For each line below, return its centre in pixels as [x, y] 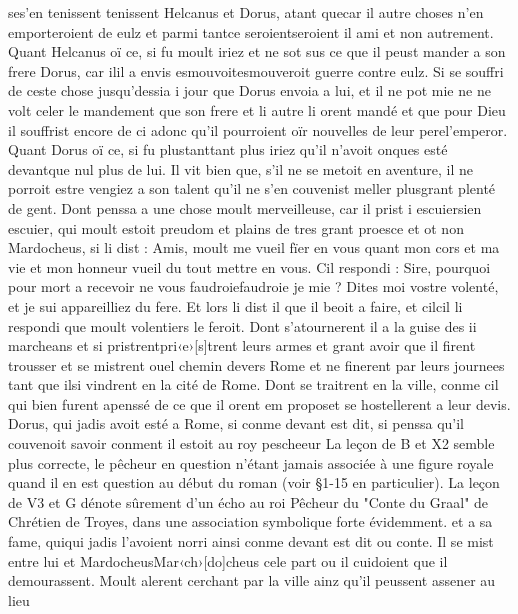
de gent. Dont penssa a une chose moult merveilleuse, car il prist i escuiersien [245, 207]
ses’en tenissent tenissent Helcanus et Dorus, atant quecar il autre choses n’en [246, 12]
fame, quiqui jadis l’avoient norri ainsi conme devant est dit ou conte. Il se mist [251, 541]
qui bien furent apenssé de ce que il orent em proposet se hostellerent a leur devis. [259, 403]
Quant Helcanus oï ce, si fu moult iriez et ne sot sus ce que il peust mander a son [257, 51]
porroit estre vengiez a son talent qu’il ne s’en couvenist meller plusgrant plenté [252, 188]
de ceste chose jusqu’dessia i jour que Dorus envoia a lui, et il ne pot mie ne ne [249, 90]
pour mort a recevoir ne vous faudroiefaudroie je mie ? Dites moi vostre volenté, [253, 286]
